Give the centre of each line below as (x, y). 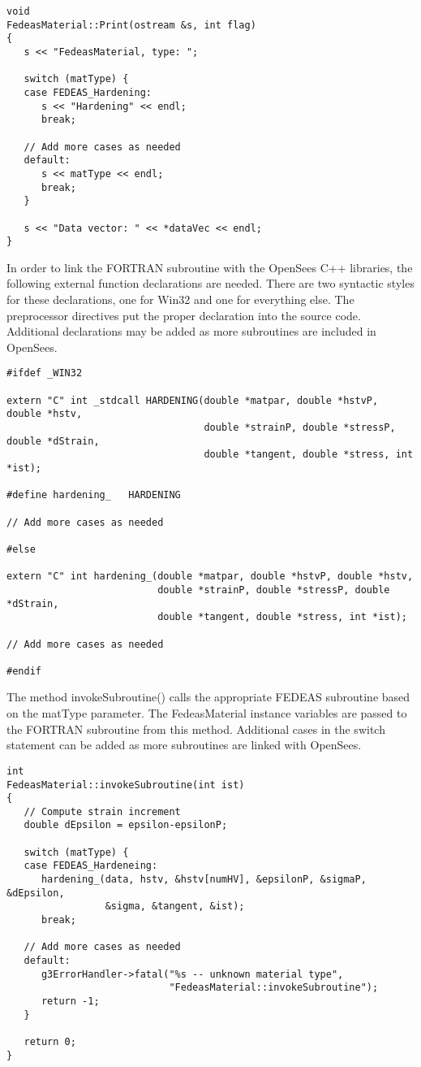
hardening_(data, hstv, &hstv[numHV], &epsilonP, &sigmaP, (204, 880)
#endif (24, 671)
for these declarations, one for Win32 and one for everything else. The (180, 299)
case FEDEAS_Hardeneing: (91, 866)
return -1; (70, 1001)
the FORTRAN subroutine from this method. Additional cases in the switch (196, 729)
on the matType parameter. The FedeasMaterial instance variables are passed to (207, 713)
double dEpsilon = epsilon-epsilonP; (126, 825)
